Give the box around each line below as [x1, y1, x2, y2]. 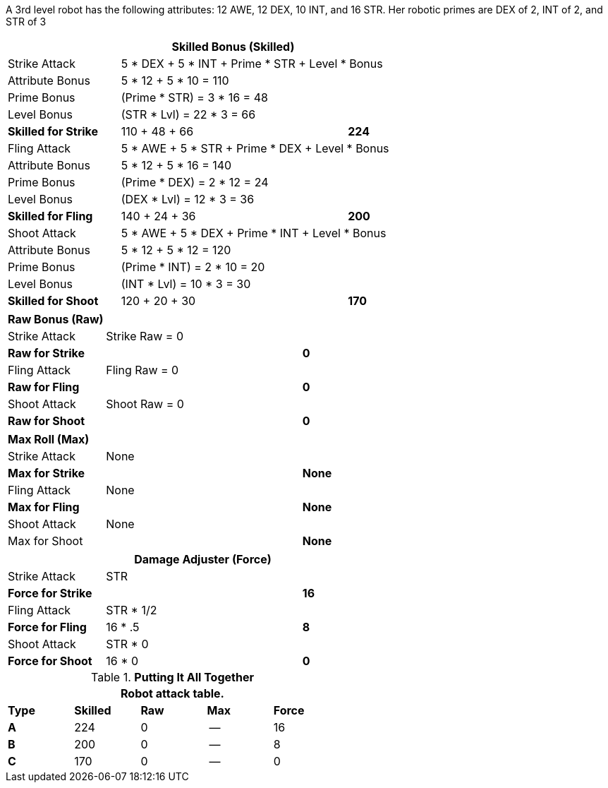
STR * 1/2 [106, 603, 157, 617]
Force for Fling [8, 620, 87, 634]
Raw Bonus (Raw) [8, 312, 104, 326]
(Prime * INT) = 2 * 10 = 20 [121, 260, 265, 274]
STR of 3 [6, 16, 47, 28]
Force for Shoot [8, 654, 92, 668]
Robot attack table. [121, 686, 224, 700]
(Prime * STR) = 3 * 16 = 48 [121, 90, 268, 105]
